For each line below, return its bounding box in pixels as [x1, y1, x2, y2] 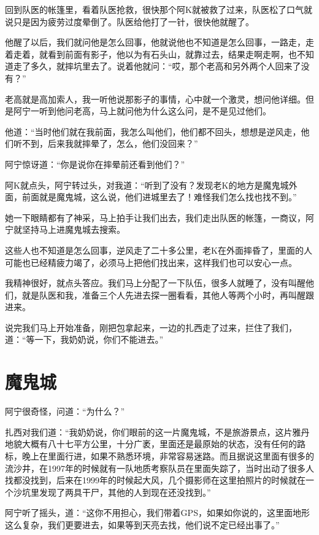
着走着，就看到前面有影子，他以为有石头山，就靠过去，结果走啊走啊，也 [5, 47, 297, 60]
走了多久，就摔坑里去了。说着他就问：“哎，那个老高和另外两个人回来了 [13, 60, 301, 72]
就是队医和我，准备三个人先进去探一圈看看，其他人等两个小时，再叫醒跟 [21, 288, 314, 301]
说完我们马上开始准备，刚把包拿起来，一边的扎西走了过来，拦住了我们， [5, 321, 297, 334]
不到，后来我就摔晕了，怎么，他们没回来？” [21, 137, 198, 150]
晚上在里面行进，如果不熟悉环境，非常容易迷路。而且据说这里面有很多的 [21, 449, 314, 462]
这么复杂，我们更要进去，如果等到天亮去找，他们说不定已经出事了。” [5, 518, 280, 531]
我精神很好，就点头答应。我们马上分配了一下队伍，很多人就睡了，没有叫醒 [5, 276, 306, 289]
